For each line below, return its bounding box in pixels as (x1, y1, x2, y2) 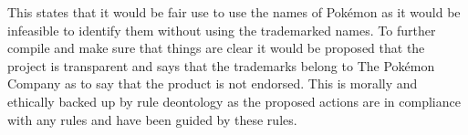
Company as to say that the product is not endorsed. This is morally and (7, 74, 418, 93)
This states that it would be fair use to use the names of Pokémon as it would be (7, 3, 461, 21)
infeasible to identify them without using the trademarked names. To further (7, 20, 436, 39)
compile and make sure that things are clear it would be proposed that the (7, 38, 425, 57)
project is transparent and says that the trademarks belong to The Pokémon (7, 56, 435, 75)
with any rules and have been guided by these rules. (7, 109, 297, 129)
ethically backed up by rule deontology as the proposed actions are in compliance (7, 91, 461, 110)
